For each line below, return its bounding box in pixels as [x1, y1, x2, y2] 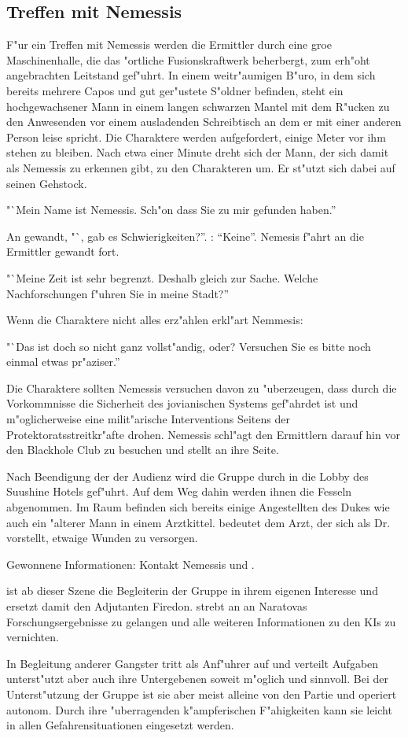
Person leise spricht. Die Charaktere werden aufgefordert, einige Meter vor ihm [6, 128, 386, 145]
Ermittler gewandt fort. [6, 243, 119, 260]
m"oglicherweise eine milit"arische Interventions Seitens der [6, 411, 290, 427]
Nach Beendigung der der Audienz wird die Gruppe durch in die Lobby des [6, 467, 369, 484]
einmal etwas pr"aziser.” [6, 353, 120, 370]
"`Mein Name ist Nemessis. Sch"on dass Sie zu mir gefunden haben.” [6, 201, 336, 218]
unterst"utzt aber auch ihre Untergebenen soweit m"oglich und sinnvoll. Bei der [6, 670, 388, 687]
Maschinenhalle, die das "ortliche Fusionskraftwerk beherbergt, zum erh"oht [6, 51, 370, 68]
